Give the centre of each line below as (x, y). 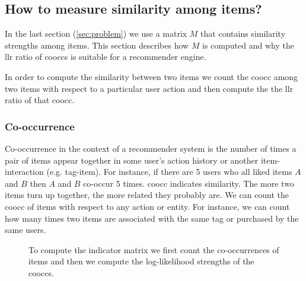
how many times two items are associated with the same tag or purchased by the (152, 218)
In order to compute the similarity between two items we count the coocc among (152, 76)
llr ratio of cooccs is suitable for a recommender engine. (106, 57)
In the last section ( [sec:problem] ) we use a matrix (96, 33)
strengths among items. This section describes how (97, 45)
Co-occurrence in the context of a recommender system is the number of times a (151, 148)
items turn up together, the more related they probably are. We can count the (147, 195)
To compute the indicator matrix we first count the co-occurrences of (154, 249)
